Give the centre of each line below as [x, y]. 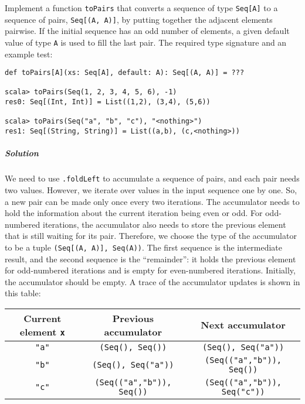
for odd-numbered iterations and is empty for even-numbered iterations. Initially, [150, 270]
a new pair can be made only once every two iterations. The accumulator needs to [152, 201]
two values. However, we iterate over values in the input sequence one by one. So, [151, 189]
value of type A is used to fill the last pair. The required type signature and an [146, 42]
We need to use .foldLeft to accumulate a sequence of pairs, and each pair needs [152, 178]
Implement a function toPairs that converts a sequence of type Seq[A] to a [141, 8]
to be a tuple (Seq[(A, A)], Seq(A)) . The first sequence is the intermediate [144, 247]
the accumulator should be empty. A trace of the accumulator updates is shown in [152, 281]
